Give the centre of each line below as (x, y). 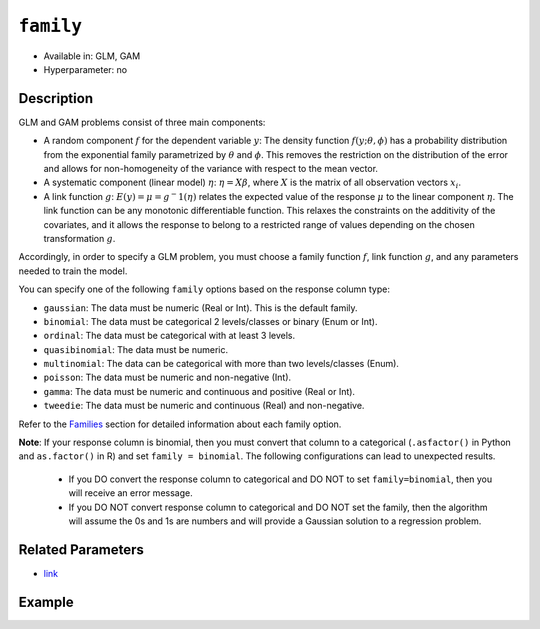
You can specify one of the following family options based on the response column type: (204, 289)
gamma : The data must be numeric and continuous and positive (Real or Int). (199, 391)
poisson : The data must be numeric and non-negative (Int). (167, 377)
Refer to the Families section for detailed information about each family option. (180, 424)
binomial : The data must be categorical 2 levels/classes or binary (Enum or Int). (211, 321)
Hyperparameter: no (85, 69)
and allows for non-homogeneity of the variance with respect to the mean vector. (211, 169)
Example (46, 601)
